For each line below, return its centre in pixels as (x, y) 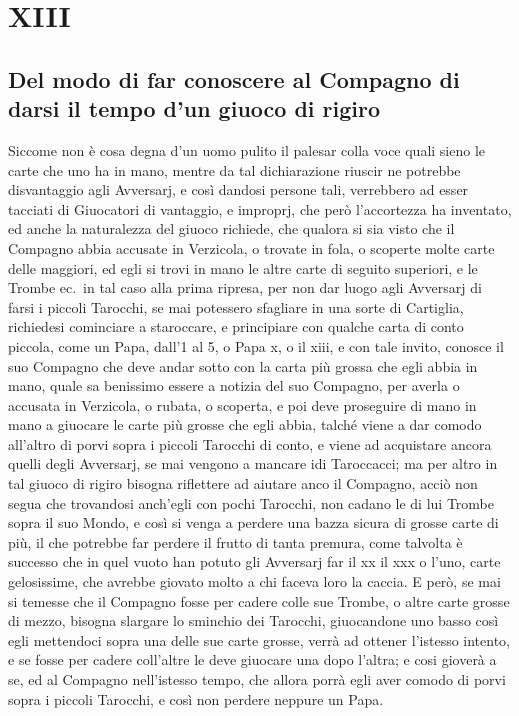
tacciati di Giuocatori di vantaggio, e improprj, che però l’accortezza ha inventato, (260, 208)
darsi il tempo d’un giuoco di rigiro (194, 108)
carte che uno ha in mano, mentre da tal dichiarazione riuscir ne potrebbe (234, 169)
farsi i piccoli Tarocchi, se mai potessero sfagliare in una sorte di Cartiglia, (236, 306)
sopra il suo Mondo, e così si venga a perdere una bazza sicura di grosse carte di (253, 522)
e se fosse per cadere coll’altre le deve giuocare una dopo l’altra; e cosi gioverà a (252, 659)
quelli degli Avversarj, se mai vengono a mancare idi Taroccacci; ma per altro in (253, 463)
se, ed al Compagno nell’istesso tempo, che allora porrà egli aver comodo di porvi (257, 679)
